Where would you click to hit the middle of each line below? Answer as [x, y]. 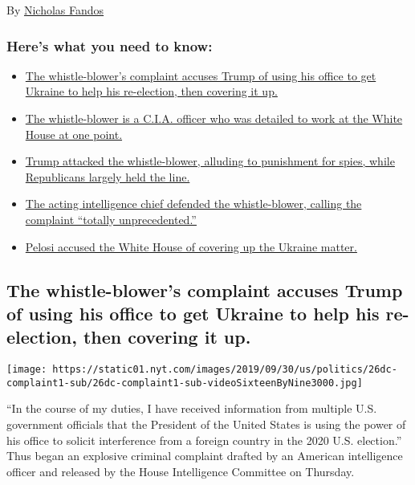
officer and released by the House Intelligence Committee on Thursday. [181, 471]
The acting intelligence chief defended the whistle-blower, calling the [193, 204]
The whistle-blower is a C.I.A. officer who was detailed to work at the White [214, 118]
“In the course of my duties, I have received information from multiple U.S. [192, 408]
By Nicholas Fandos [55, 10]
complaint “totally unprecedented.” [111, 219]
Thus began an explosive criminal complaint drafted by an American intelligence [205, 456]
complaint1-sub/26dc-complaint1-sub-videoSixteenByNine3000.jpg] [185, 383]
